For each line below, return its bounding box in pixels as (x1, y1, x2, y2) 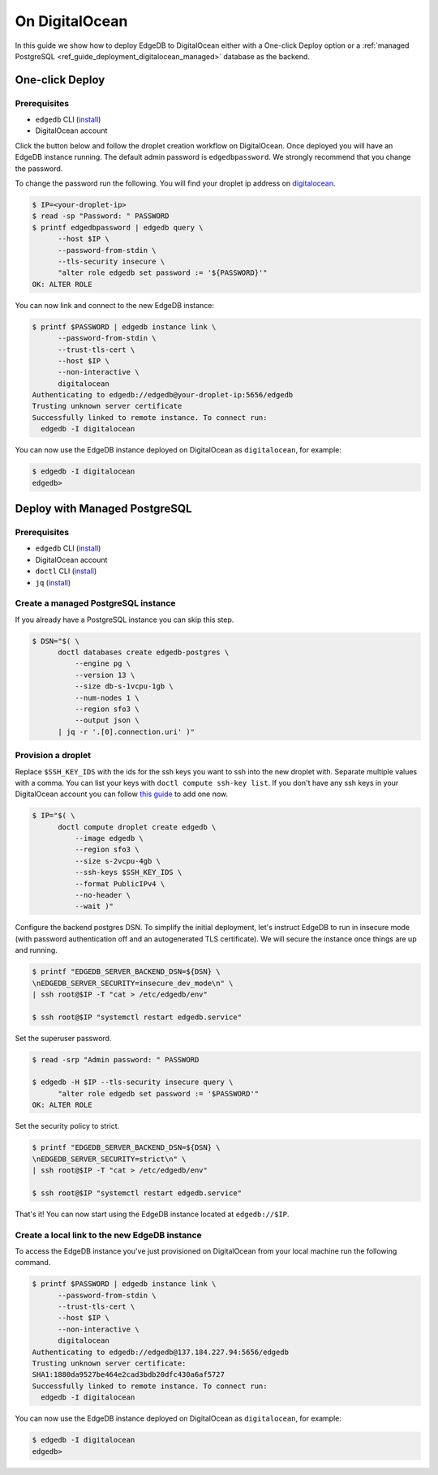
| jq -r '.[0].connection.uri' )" (58, 727, 195, 736)
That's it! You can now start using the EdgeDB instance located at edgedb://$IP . (15, 1209, 290, 1219)
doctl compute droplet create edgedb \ (58, 822, 217, 831)
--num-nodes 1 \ (74, 693, 140, 702)
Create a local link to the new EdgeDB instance (15, 1229, 202, 1241)
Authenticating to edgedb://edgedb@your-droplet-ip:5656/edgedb (32, 390, 294, 400)
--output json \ (74, 716, 140, 725)
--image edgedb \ (74, 834, 144, 843)
